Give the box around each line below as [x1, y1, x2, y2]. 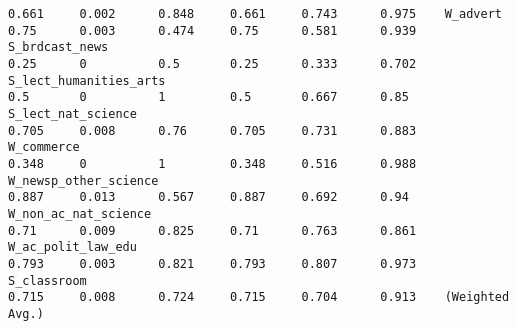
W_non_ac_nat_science [8, 206, 152, 221]
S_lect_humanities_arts [8, 73, 166, 88]
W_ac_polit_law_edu [8, 240, 137, 255]
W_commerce [8, 140, 80, 155]
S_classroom [8, 273, 87, 288]
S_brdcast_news [8, 40, 109, 55]
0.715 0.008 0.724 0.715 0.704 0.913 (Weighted [8, 290, 510, 305]
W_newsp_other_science [8, 173, 159, 188]
